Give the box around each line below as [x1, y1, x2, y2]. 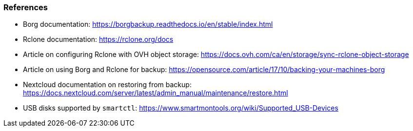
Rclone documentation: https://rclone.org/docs [23, 35, 174, 44]
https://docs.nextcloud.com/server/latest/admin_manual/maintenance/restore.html [23, 89, 288, 97]
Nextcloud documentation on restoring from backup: [23, 80, 192, 89]
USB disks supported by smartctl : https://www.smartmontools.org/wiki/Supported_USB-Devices [23, 104, 338, 112]
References [3, 2, 48, 12]
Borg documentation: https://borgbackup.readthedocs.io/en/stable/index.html [23, 20, 273, 29]
